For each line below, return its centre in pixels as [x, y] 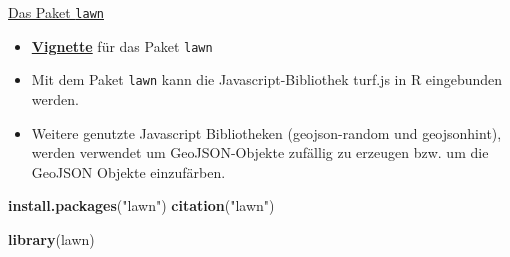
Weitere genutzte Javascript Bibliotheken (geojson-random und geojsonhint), [266, 132]
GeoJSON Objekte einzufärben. [128, 171]
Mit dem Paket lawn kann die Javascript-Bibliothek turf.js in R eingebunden [267, 79]
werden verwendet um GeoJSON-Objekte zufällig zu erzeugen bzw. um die [260, 152]
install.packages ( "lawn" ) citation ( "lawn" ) [141, 205]
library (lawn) [51, 238]
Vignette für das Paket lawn [122, 45]
